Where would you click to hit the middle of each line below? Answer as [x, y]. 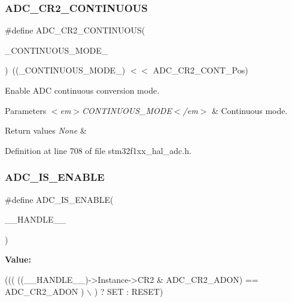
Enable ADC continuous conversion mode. [82, 90]
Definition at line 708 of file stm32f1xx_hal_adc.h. [98, 150]
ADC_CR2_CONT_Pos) [200, 70]
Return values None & [46, 130]
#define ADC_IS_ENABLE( [59, 199]
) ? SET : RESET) [129, 291]
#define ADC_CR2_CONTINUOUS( [75, 30]
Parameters [26, 110]
